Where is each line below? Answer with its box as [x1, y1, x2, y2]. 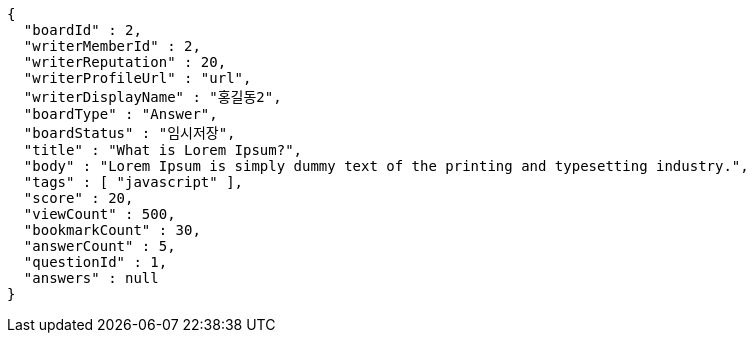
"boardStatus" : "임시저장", [23, 125, 236, 141]
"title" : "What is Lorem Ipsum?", [23, 142, 303, 158]
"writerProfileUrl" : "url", [23, 70, 252, 86]
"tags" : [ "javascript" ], [23, 174, 244, 190]
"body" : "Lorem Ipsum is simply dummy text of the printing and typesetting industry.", [23, 158, 749, 174]
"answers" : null [23, 270, 159, 286]
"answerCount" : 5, [23, 238, 176, 254]
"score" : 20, [23, 190, 134, 206]
